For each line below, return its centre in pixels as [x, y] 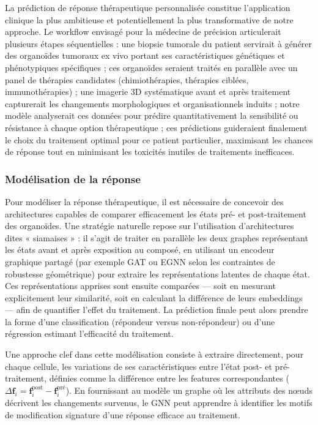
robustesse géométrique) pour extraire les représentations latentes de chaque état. [157, 273]
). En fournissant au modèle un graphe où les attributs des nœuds [189, 390]
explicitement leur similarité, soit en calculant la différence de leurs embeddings [154, 297]
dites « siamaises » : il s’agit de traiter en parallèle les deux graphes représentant [157, 237]
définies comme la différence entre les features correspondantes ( [169, 378]
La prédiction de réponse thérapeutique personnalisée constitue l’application [148, 7]
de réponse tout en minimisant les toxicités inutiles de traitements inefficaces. [150, 152]
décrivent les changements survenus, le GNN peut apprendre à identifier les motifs [159, 403]
